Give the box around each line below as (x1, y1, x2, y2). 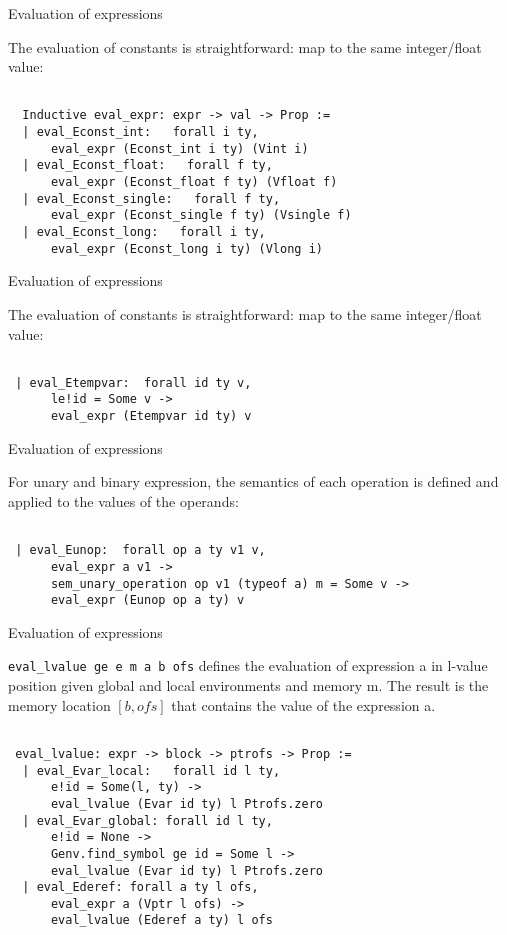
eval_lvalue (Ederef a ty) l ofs (50, 913, 273, 928)
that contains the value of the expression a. (171, 694, 436, 715)
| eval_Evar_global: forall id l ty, (22, 813, 273, 828)
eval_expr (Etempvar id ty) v (50, 409, 252, 424)
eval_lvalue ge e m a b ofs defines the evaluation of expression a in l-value (8, 655, 488, 676)
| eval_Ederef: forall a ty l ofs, (22, 880, 259, 895)
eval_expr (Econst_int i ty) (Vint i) (50, 141, 309, 156)
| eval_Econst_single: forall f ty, (22, 191, 281, 206)
